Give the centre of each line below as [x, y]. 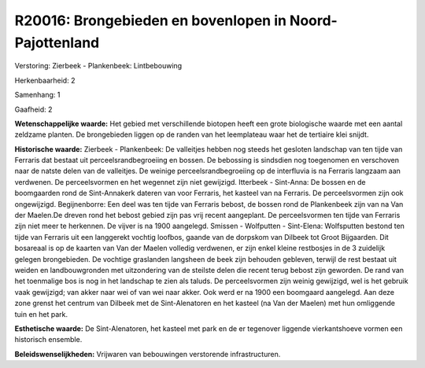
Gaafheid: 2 [33, 109]
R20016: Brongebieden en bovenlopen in [151, 20]
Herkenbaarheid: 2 [45, 80]
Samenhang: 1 [37, 95]
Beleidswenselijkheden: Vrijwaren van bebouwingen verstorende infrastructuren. [148, 354]
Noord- [313, 20]
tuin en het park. [41, 314]
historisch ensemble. [48, 340]
